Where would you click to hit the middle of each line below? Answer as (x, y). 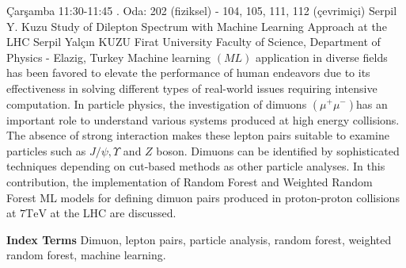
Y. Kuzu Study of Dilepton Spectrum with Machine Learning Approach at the (197, 26)
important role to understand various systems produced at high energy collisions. (203, 119)
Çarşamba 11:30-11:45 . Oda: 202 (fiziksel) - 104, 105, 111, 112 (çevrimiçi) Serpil (202, 10)
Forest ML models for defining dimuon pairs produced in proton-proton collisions (203, 197)
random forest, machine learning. (86, 255)
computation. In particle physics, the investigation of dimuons (157, 103)
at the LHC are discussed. (113, 213)
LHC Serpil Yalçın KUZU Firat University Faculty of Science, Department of (194, 42)
